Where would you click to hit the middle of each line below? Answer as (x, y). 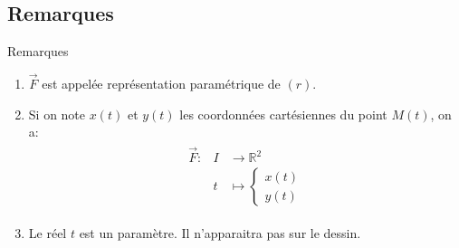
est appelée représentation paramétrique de (161, 84)
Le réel (48, 233)
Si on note (57, 114)
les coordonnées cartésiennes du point (283, 114)
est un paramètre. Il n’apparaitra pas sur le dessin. (220, 233)
